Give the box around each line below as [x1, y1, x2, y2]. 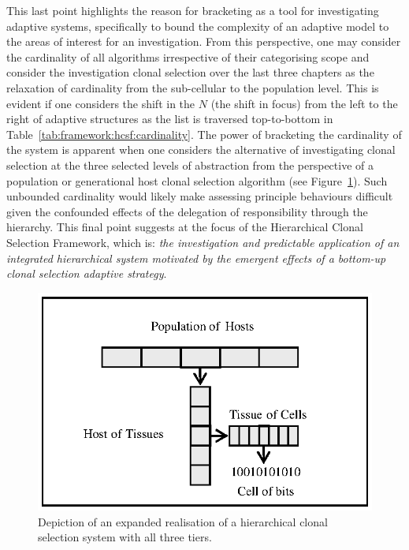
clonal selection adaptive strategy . [6, 265, 167, 282]
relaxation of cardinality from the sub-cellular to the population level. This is [6, 79, 379, 95]
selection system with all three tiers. [38, 529, 212, 545]
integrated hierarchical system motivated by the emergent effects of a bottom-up [6, 249, 386, 266]
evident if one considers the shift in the [6, 95, 195, 111]
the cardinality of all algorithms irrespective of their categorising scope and [6, 48, 370, 65]
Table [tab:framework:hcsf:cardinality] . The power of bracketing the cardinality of [6, 125, 402, 142]
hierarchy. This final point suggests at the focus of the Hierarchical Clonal [6, 219, 363, 235]
